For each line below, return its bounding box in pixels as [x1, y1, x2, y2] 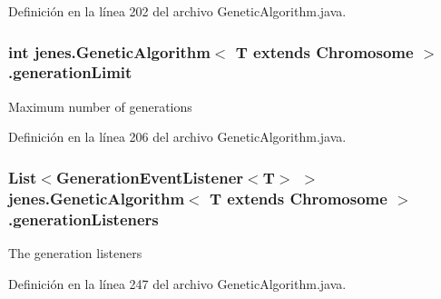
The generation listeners [8, 243, 142, 262]
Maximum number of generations [8, 96, 192, 115]
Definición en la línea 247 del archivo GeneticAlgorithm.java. [8, 274, 347, 293]
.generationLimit [8, 61, 132, 84]
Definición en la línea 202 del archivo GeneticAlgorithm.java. [8, 2, 347, 20]
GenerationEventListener [55, 165, 244, 188]
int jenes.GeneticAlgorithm [8, 40, 211, 63]
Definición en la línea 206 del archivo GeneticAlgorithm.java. [8, 127, 347, 146]
